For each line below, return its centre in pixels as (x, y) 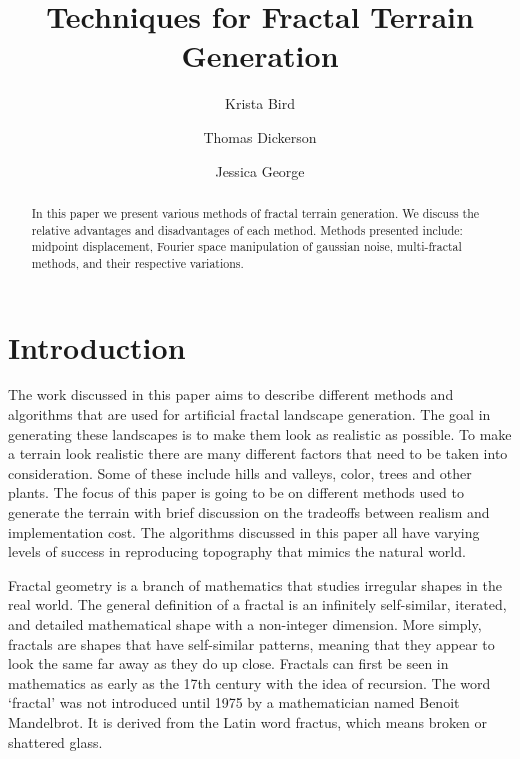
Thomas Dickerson (260, 136)
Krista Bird (260, 103)
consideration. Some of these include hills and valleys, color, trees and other (240, 472)
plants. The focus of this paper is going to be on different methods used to (236, 492)
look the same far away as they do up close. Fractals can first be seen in (228, 663)
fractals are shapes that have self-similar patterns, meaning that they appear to (251, 643)
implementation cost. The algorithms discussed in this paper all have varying (244, 531)
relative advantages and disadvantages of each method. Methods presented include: (247, 229)
